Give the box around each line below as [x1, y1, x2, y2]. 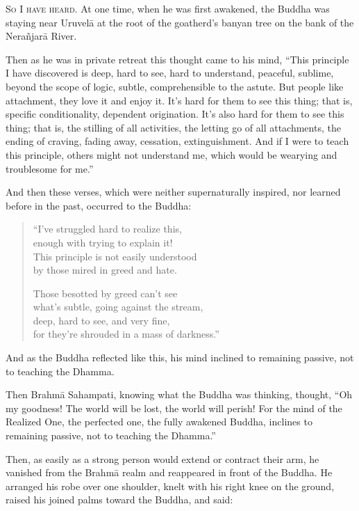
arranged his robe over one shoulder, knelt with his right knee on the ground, [6, 478, 335, 493]
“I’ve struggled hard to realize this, [33, 221, 182, 236]
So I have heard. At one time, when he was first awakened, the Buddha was [6, 1, 330, 15]
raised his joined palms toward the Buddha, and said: [6, 492, 233, 507]
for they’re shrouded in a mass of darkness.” [33, 327, 219, 341]
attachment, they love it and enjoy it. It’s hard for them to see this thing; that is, [6, 93, 353, 107]
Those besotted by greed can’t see [33, 285, 178, 300]
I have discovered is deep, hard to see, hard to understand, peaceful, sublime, [6, 65, 334, 80]
